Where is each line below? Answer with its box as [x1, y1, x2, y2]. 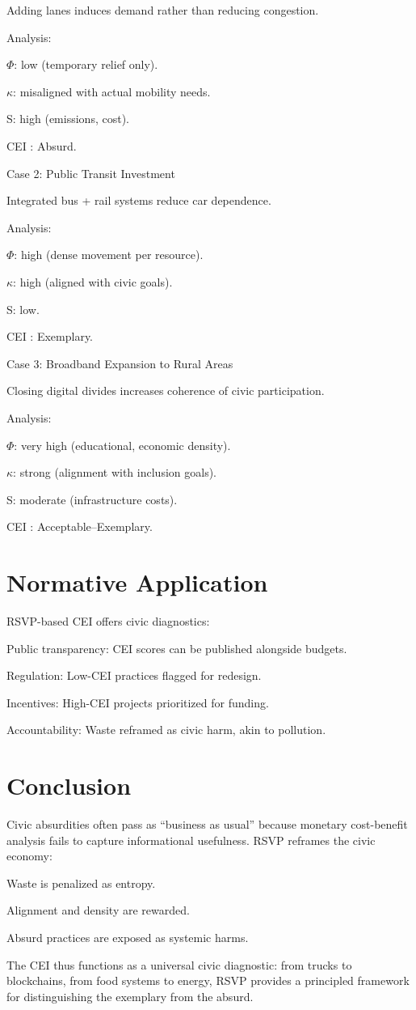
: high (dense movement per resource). [14, 246, 204, 263]
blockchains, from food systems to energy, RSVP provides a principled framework [6, 972, 410, 989]
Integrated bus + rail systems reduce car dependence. [6, 192, 271, 209]
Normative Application [6, 566, 268, 599]
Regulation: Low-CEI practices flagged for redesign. [6, 667, 262, 684]
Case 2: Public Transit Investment [6, 164, 175, 181]
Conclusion [6, 769, 132, 802]
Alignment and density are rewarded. [6, 902, 190, 919]
